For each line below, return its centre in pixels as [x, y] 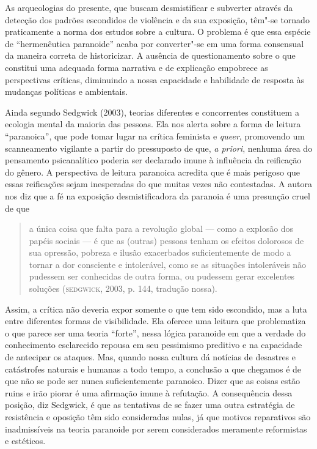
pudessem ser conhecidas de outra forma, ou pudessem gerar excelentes [162, 276]
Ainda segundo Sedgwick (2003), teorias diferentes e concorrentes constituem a [152, 112]
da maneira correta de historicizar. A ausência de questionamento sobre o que [150, 55]
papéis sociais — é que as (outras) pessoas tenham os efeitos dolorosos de [166, 240]
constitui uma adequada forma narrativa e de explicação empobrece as [137, 67]
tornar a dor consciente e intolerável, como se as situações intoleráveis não [168, 264]
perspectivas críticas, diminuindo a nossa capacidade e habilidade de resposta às [155, 79]
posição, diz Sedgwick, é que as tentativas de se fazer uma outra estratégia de [150, 405]
